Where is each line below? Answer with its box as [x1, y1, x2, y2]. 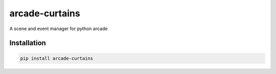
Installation [9, 39, 46, 47]
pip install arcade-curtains [20, 55, 94, 61]
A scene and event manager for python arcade [9, 26, 108, 32]
